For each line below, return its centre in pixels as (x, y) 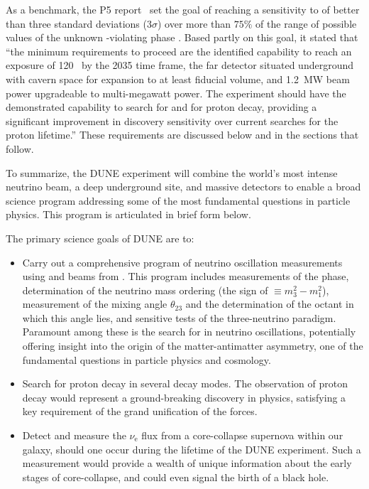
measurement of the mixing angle (95, 304)
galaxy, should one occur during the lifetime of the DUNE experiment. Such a (192, 449)
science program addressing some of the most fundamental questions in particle (178, 200)
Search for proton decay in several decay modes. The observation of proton (185, 383)
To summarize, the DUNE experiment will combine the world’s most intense (172, 172)
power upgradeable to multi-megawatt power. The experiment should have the (176, 93)
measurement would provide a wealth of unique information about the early (187, 463)
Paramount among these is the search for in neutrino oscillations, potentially (189, 332)
